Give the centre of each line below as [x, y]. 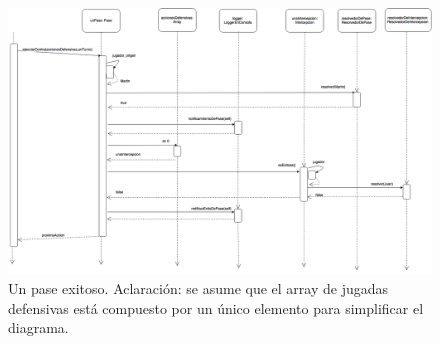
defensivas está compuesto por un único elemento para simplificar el [216, 307]
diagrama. [38, 327]
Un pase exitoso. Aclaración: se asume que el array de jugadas [198, 288]
